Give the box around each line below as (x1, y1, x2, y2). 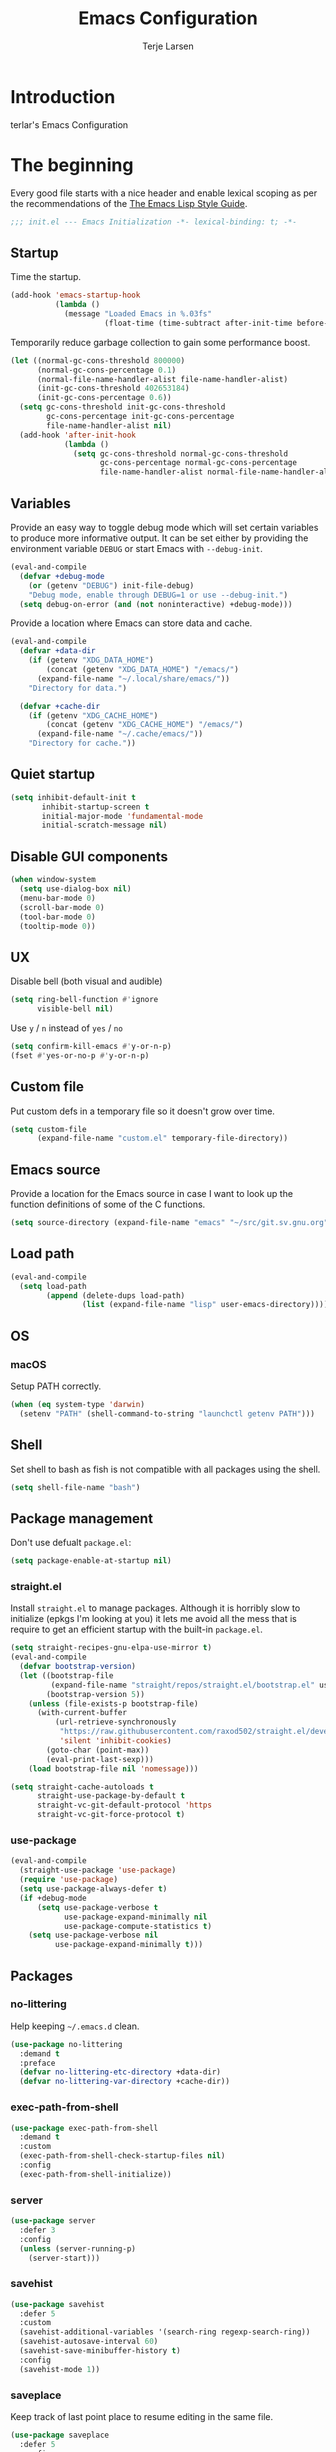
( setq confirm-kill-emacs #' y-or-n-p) (10, 1041, 172, 1051)
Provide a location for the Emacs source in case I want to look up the (10, 1188, 293, 1200)
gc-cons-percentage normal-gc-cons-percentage (99, 458, 298, 468)
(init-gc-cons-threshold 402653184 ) (36, 383, 190, 394)
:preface (19, 2058, 56, 2068)
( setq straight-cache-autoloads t (10, 1782, 155, 1792)
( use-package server (10, 2216, 97, 2226)
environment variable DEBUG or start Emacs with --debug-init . (10, 543, 263, 554)
